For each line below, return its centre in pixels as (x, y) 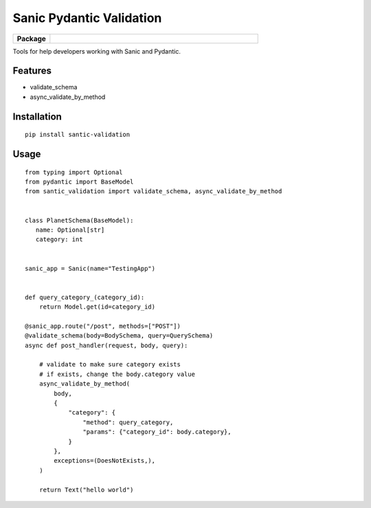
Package (31, 38)
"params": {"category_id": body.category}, (157, 432)
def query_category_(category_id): (85, 297)
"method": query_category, (128, 422)
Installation (37, 117)
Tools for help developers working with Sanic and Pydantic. (97, 51)
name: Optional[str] (70, 230)
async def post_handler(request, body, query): (106, 345)
